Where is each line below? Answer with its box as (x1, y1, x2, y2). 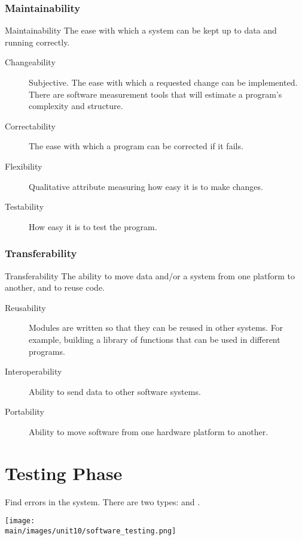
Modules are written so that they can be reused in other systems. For (29, 321, 283, 334)
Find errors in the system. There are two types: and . (5, 495, 200, 508)
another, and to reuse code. (5, 281, 105, 294)
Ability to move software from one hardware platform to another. (29, 425, 269, 438)
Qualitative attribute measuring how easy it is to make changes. (29, 180, 263, 192)
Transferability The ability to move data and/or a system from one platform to (5, 269, 295, 282)
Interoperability (5, 365, 62, 378)
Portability (5, 405, 44, 418)
